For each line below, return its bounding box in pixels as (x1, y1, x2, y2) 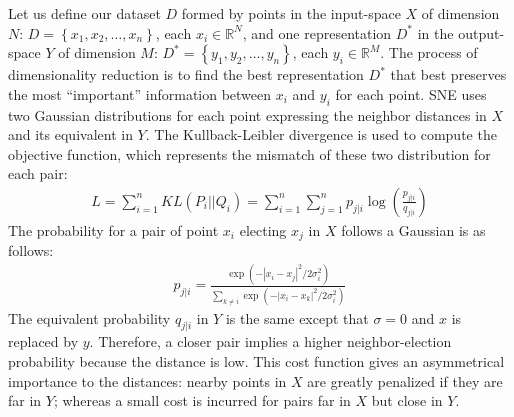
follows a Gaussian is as (341, 219, 486, 240)
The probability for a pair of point (8, 219, 219, 240)
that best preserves (390, 64, 507, 85)
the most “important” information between (8, 83, 272, 104)
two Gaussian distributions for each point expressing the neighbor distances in (8, 104, 487, 125)
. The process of (380, 42, 478, 63)
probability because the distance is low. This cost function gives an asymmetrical (8, 351, 505, 372)
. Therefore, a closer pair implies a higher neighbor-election (89, 331, 452, 352)
